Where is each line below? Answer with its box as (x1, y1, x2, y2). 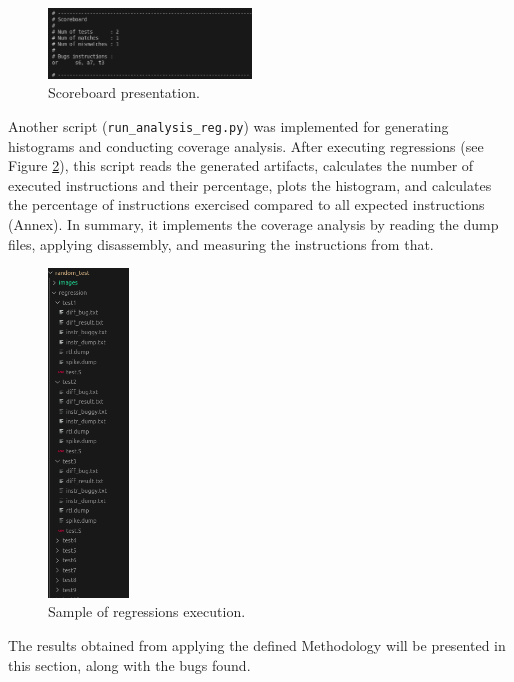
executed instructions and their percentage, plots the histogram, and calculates (8, 174, 492, 195)
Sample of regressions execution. (48, 601, 246, 622)
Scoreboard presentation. (48, 82, 200, 103)
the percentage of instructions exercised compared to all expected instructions (8, 194, 485, 215)
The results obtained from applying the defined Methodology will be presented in (8, 634, 506, 655)
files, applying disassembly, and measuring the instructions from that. (8, 233, 434, 254)
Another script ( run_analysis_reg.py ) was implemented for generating (8, 115, 449, 136)
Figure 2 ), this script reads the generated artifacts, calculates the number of (8, 155, 474, 176)
